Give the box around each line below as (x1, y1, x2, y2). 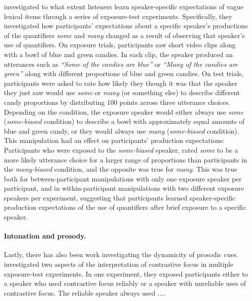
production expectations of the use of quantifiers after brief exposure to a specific (4, 202, 246, 212)
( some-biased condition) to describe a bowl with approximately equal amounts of (4, 116, 245, 126)
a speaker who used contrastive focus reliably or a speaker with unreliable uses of (4, 278, 246, 288)
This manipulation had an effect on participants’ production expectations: (4, 135, 225, 145)
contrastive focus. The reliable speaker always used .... (4, 287, 165, 298)
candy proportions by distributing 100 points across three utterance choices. (4, 97, 231, 107)
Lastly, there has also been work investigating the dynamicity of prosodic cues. (4, 249, 238, 260)
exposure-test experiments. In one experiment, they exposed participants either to (4, 268, 248, 279)
